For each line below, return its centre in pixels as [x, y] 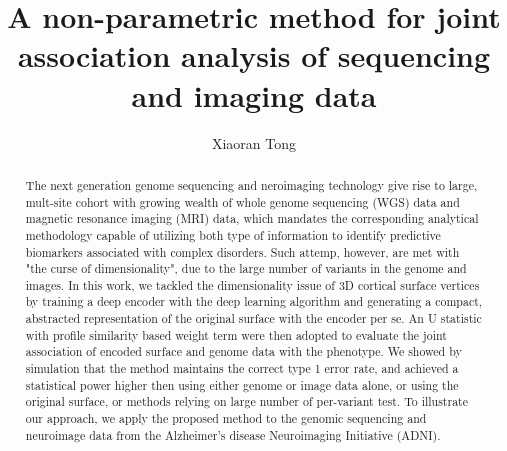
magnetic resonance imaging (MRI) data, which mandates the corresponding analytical [252, 218]
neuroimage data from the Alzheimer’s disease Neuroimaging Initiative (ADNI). [233, 434]
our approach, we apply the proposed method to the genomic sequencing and [226, 418]
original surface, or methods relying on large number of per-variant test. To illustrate [246, 401]
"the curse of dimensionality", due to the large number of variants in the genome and [246, 268]
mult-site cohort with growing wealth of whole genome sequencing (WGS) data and [242, 201]
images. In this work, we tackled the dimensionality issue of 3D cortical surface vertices [252, 284]
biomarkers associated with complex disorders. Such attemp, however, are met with [242, 251]
